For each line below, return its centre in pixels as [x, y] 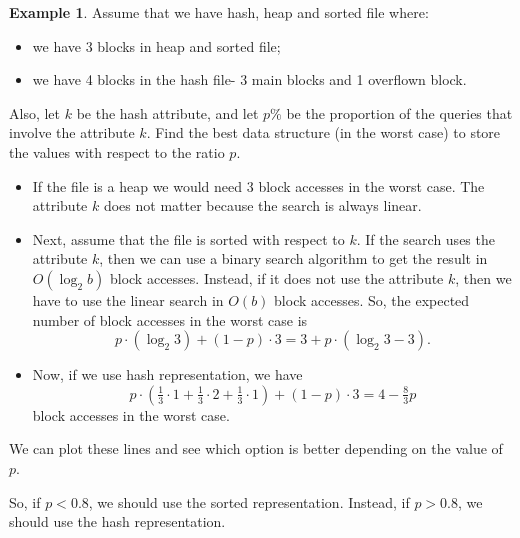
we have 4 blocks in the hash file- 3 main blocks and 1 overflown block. [249, 79]
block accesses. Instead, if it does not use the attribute [276, 277]
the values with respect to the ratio [117, 151]
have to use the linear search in [128, 299]
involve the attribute [72, 132]
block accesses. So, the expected [372, 299]
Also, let [35, 112]
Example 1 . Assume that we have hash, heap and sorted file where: [219, 12]
